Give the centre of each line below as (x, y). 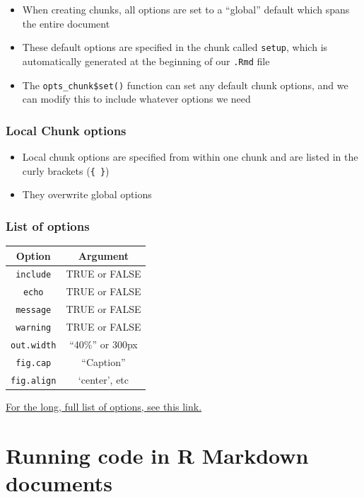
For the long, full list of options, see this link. (104, 406)
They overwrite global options (87, 194)
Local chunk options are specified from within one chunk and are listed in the (190, 156)
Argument (104, 255)
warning (34, 328)
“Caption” (104, 361)
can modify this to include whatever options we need (136, 99)
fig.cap (34, 363)
